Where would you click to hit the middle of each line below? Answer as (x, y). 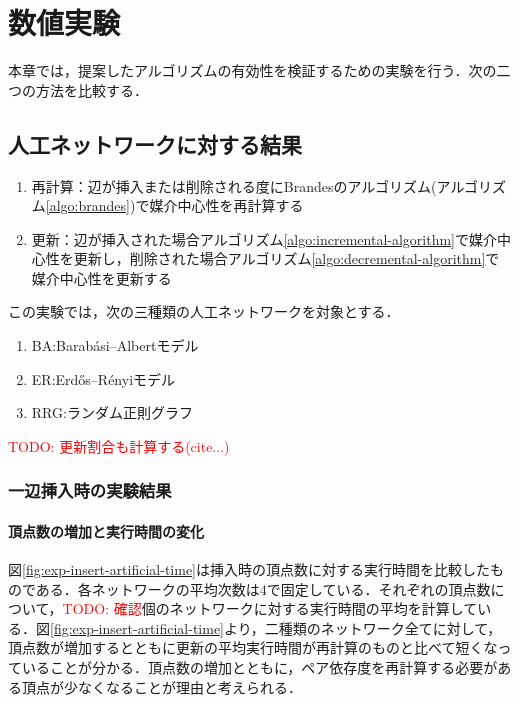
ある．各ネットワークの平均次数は (147, 588)
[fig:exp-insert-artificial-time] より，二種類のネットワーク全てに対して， (276, 627)
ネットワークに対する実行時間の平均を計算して (323, 608)
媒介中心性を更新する (101, 277)
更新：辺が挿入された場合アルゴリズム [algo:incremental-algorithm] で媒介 (264, 238)
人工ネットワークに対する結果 (155, 143)
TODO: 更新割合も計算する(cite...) (119, 445)
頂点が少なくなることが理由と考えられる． (161, 686)
